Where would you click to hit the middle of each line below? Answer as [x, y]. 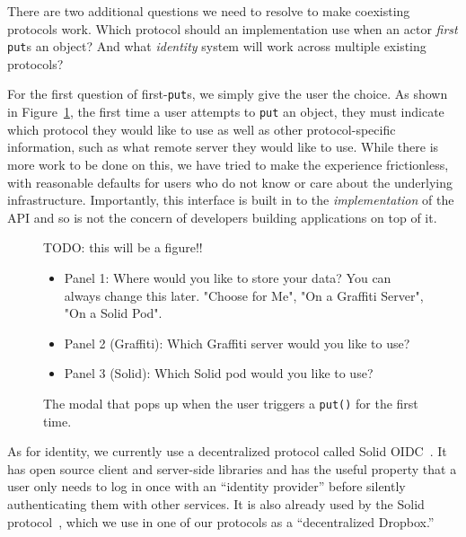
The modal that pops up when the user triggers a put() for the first [231, 403]
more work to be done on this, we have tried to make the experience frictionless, [228, 164]
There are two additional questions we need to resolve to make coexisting [209, 11]
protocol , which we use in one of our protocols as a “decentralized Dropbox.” [221, 521]
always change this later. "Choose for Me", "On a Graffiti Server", [244, 295]
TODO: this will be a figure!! [123, 247]
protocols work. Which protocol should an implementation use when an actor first [233, 28]
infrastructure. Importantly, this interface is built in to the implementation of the [231, 200]
